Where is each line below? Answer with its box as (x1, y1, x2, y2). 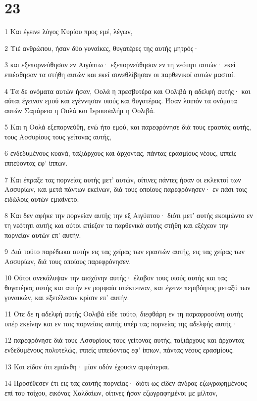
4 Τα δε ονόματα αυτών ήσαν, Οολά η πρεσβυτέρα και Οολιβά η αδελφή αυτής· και (4, 86, 251, 96)
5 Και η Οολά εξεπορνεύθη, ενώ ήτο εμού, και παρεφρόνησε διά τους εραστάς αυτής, (4, 122, 251, 132)
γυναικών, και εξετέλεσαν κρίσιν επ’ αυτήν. (4, 292, 129, 302)
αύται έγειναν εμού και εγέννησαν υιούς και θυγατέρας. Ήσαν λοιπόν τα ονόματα (4, 95, 237, 106)
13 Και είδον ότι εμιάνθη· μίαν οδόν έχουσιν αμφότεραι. (4, 361, 170, 371)
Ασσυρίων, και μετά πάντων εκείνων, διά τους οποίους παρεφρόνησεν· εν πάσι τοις (4, 184, 247, 194)
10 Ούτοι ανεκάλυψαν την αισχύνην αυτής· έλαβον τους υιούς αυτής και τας (4, 272, 227, 283)
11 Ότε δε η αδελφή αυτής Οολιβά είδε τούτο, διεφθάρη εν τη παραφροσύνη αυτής (4, 309, 243, 319)
